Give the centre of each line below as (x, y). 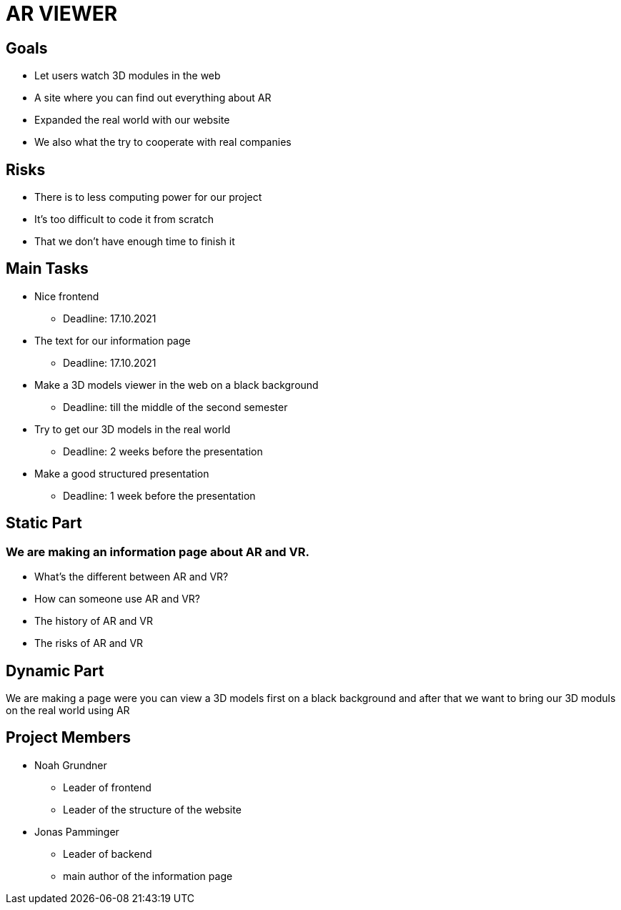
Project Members (69, 738)
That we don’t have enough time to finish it (135, 242)
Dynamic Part (55, 671)
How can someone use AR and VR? (117, 599)
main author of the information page (148, 876)
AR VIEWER (62, 14)
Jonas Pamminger (77, 831)
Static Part (44, 523)
